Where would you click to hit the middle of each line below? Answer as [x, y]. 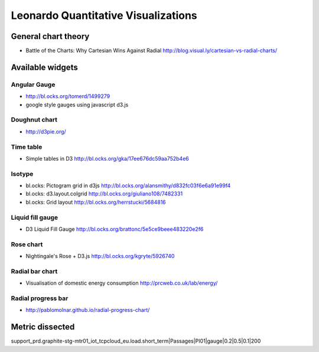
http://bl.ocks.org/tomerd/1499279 [68, 96]
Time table [27, 146]
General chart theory [50, 36]
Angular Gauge [33, 84]
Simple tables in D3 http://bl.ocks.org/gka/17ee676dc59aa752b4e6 [107, 158]
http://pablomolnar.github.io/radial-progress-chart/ [88, 310]
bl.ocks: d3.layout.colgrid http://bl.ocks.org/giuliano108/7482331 [104, 194]
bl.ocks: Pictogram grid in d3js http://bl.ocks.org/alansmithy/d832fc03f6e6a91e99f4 [128, 185]
